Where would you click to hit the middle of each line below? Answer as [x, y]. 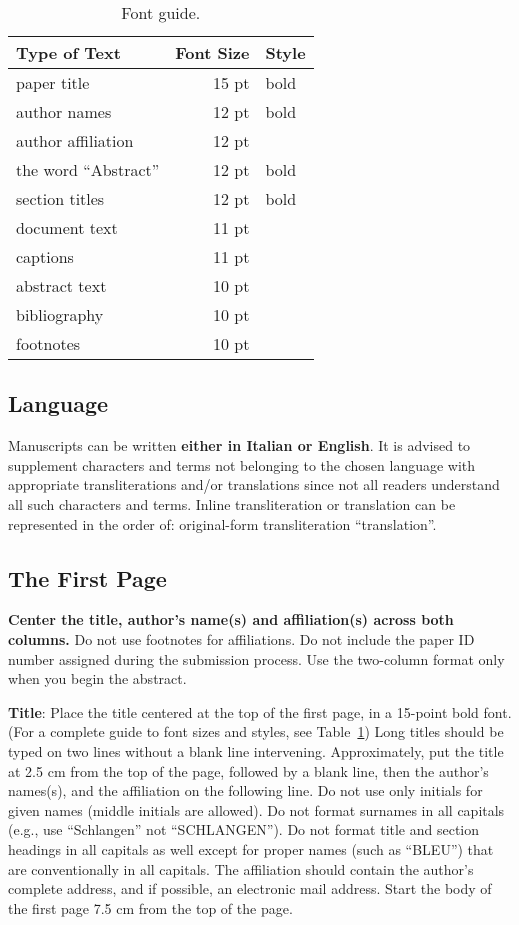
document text [67, 227]
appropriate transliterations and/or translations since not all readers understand [254, 484]
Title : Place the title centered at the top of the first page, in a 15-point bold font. [260, 711]
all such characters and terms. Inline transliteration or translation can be [232, 503]
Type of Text [68, 52]
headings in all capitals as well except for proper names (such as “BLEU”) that [251, 848]
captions [45, 256]
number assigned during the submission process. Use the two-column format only [256, 658]
